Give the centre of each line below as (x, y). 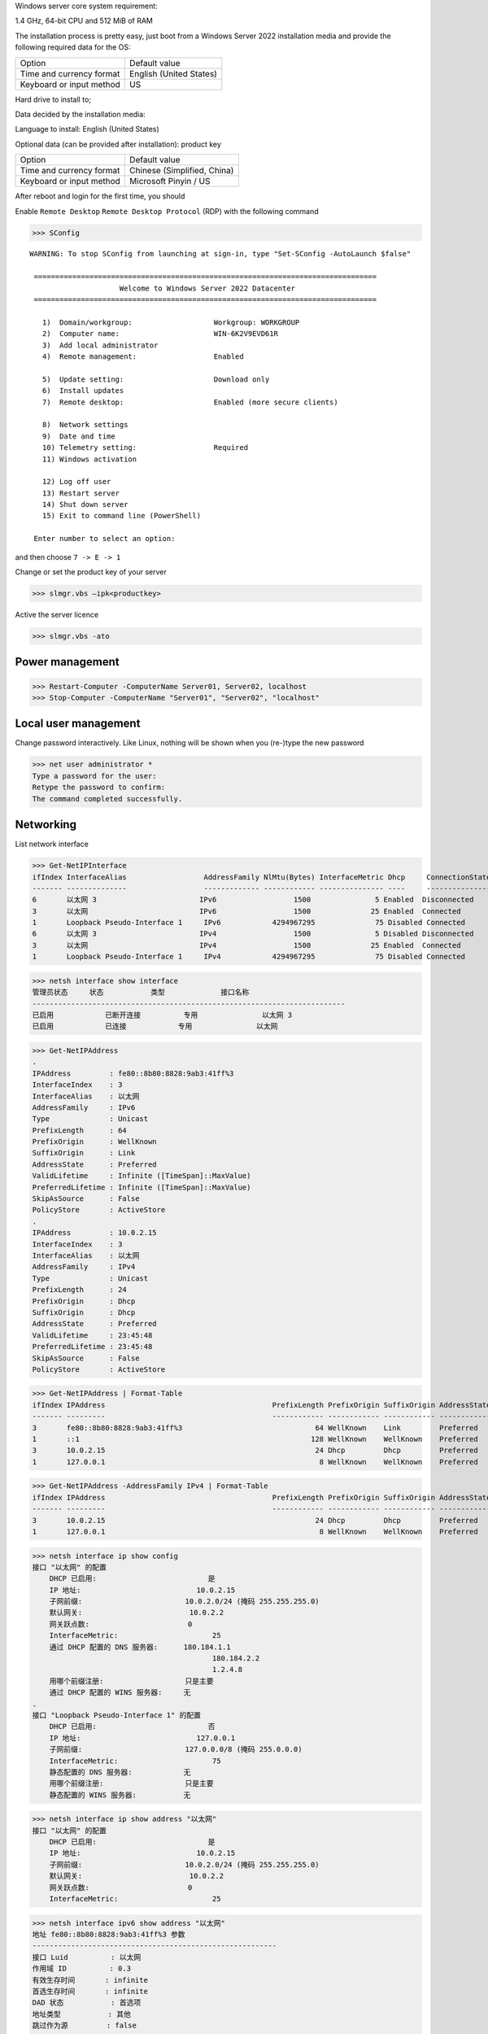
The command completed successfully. (107, 799)
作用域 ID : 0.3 (82, 1969)
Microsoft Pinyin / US (170, 181)
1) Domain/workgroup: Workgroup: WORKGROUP (171, 322)
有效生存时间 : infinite (90, 1980)
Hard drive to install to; (53, 99)
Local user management (78, 724)
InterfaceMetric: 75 (135, 1761)
